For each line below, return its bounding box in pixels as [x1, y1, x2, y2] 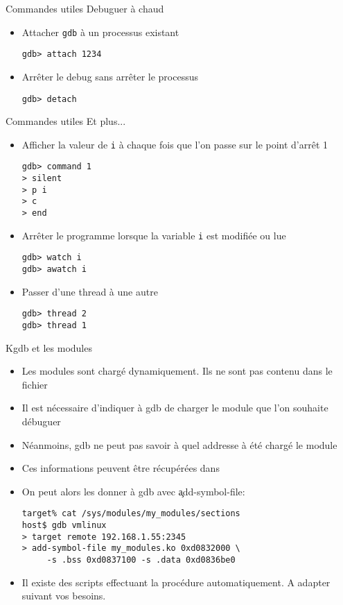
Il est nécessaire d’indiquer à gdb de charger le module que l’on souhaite [21, 400, 328, 415]
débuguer [21, 414, 61, 428]
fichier [21, 377, 48, 391]
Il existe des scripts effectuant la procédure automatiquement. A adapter [21, 574, 331, 589]
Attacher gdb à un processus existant [21, 24, 179, 39]
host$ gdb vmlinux [21, 520, 107, 530]
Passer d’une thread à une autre [21, 284, 158, 298]
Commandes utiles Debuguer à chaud [6, 1, 164, 15]
